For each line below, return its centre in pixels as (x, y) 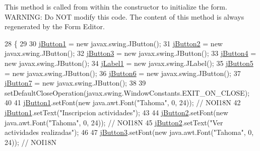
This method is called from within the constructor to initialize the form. (116, 7)
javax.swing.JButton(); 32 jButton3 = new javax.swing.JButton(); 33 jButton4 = (131, 53)
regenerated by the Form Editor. (55, 26)
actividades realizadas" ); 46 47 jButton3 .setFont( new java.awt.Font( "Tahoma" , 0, (129, 132)
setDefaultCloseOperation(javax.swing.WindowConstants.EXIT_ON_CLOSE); (127, 92)
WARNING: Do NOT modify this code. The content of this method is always (124, 16)
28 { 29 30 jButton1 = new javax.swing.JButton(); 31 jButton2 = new (114, 43)
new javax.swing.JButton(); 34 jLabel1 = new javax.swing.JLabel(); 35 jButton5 (129, 63)
